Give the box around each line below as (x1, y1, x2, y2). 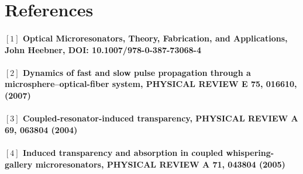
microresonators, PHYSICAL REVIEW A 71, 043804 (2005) (35, 158, 285, 170)
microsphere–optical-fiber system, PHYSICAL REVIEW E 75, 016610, (5, 78, 297, 90)
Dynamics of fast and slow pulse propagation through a (23, 66, 251, 78)
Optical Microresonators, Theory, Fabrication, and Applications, (23, 32, 288, 44)
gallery (5, 158, 33, 170)
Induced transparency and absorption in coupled (23, 146, 223, 158)
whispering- (226, 146, 274, 158)
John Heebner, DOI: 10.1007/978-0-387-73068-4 (5, 43, 201, 55)
